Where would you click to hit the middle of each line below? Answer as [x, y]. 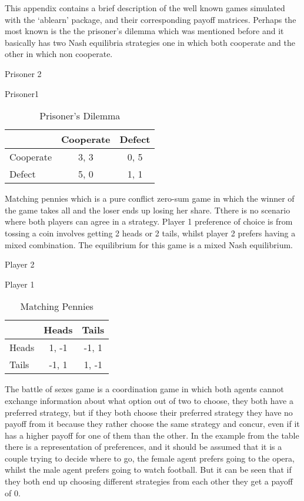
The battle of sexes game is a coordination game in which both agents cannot [144, 389]
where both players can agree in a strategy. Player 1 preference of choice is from [149, 221]
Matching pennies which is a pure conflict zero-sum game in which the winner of [150, 198]
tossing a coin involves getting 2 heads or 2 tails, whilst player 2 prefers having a [150, 233]
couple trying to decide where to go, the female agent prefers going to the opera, [150, 458]
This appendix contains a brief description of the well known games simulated [145, 8]
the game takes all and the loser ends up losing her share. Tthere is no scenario [148, 210]
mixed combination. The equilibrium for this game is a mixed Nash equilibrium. [149, 244]
